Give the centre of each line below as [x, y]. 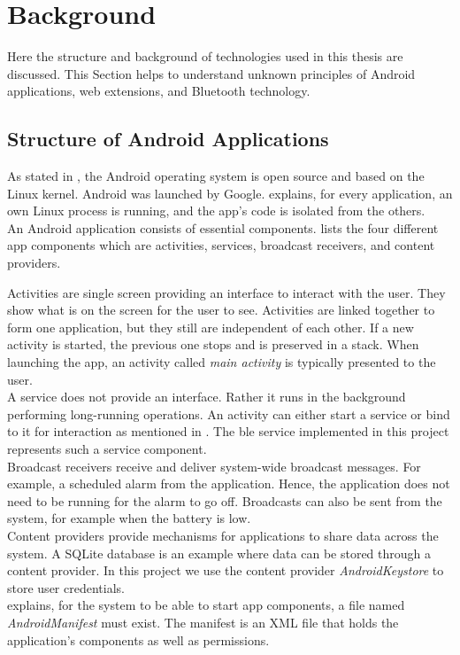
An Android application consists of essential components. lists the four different [223, 227]
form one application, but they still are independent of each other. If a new [211, 327]
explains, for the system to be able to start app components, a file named [206, 605]
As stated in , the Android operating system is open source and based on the [216, 176]
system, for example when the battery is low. [129, 518]
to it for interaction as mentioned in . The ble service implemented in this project [228, 431]
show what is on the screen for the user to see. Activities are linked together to [221, 310]
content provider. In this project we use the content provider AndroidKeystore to [226, 570]
